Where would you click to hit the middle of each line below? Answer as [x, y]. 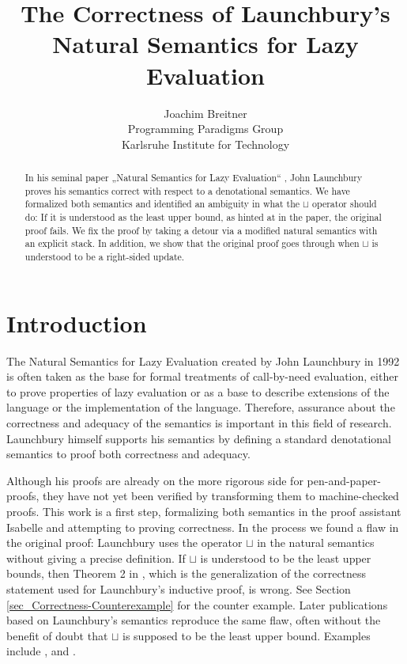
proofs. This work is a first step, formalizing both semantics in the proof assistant [204, 511]
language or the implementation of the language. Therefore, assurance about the [201, 407]
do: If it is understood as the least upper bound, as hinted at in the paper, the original [203, 217]
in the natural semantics [316, 543]
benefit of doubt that [57, 635]
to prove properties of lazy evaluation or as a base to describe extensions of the [198, 391]
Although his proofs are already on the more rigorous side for [155, 480]
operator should [344, 204]
